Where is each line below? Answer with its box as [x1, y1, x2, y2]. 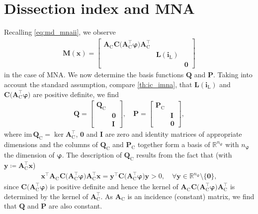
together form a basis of [137, 139, 210, 149]
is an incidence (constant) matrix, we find [127, 191, 255, 201]
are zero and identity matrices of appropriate [105, 129, 242, 139]
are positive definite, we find [33, 89, 119, 99]
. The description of [62, 150, 122, 160]
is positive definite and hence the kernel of [50, 181, 178, 192]
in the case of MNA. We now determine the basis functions [4, 69, 184, 80]
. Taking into [213, 69, 253, 80]
